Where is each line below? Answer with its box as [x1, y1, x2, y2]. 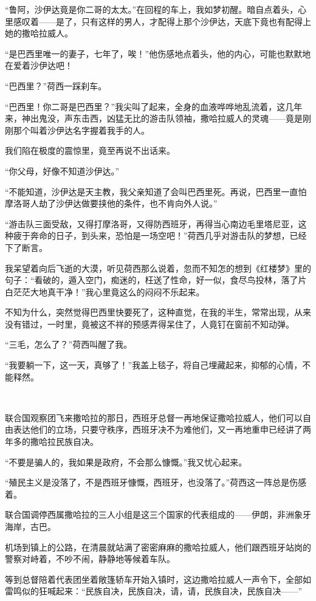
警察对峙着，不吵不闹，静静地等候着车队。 [5, 552, 175, 565]
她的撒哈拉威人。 [5, 27, 73, 39]
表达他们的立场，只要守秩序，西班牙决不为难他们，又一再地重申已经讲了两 [13, 423, 311, 436]
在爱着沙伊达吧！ [5, 59, 73, 72]
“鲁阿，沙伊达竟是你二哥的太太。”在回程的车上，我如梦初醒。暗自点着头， [5, 3, 298, 15]
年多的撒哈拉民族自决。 [5, 435, 98, 448]
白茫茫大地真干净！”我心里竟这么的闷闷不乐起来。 [5, 285, 205, 298]
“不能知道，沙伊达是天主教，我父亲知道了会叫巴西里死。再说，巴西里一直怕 [5, 185, 307, 197]
